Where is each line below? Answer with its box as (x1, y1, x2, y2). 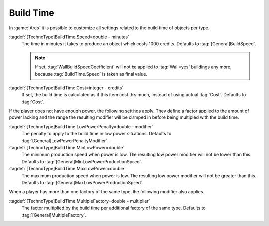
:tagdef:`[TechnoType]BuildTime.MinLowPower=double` (9, 145, 125, 151)
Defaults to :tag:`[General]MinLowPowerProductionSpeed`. (21, 158, 143, 164)
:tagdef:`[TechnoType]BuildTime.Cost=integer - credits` (9, 85, 124, 91)
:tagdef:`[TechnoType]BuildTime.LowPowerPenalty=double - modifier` (9, 123, 154, 129)
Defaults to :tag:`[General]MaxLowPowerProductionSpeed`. (21, 179, 144, 185)
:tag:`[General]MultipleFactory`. (21, 212, 87, 218)
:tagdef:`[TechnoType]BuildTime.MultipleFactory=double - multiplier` (9, 198, 150, 204)
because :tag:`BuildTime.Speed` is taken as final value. (35, 71, 148, 77)
